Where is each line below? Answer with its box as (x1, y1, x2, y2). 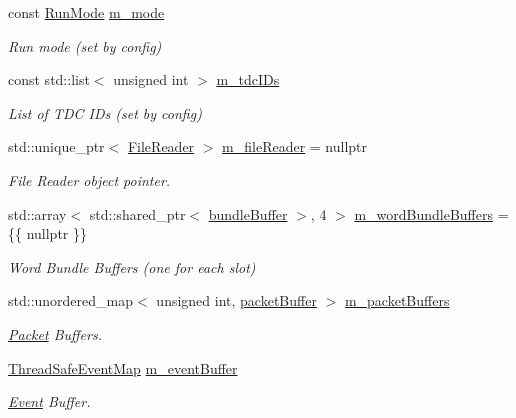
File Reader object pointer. (8, 169, 171, 190)
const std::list (8, 69, 90, 90)
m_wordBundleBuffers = (354, 203, 509, 224)
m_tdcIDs (216, 69, 280, 90)
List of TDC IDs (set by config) (8, 102, 202, 123)
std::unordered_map (8, 290, 134, 311)
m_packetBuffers (344, 290, 450, 311)
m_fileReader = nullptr (222, 136, 368, 157)
